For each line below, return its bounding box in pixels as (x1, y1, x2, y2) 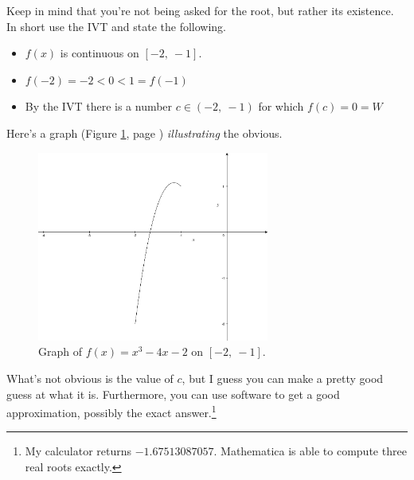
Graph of (38, 343, 82, 360)
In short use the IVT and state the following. (6, 18, 226, 34)
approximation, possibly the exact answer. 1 (6, 402, 217, 420)
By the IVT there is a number (25, 98, 173, 115)
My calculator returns (25, 443, 132, 459)
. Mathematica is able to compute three (213, 443, 407, 459)
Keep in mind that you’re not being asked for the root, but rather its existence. (6, 2, 394, 18)
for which (258, 98, 304, 115)
